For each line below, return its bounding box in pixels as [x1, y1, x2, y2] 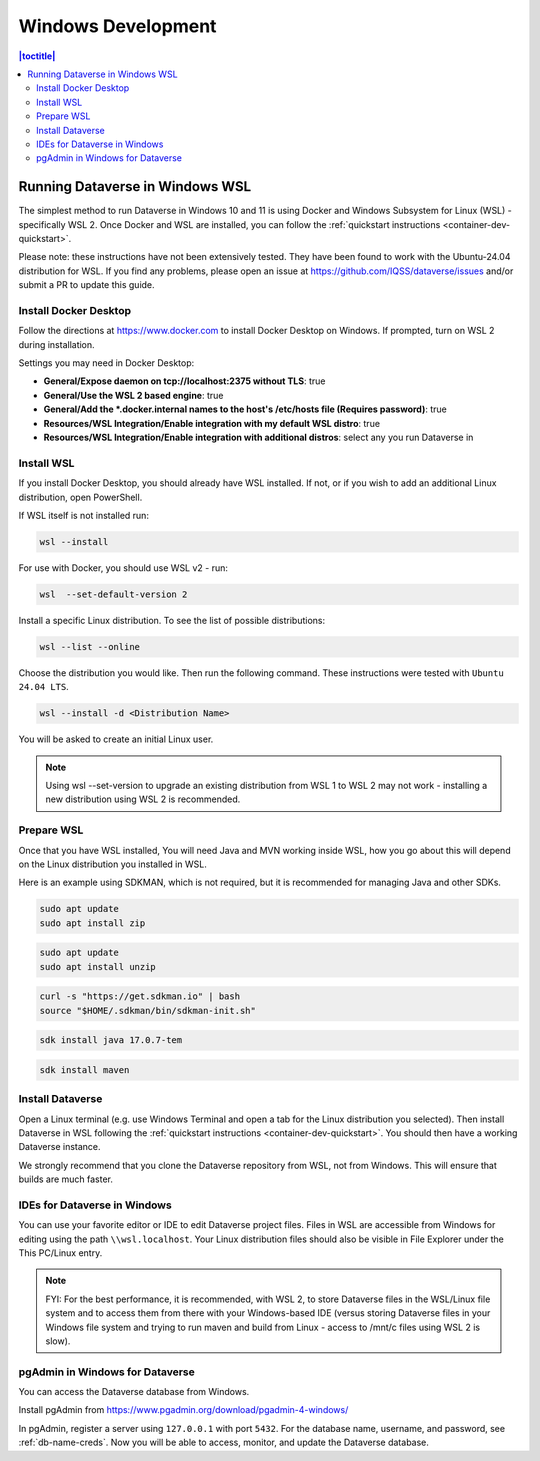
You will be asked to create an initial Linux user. [18, 733, 214, 745]
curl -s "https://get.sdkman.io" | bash [39, 991, 240, 1002]
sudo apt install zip [39, 917, 146, 929]
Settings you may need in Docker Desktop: [18, 357, 195, 369]
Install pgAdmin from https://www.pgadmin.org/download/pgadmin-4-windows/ [18, 1404, 349, 1416]
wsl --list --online [39, 641, 140, 652]
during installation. [18, 338, 95, 350]
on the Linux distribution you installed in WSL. [18, 858, 207, 870]
